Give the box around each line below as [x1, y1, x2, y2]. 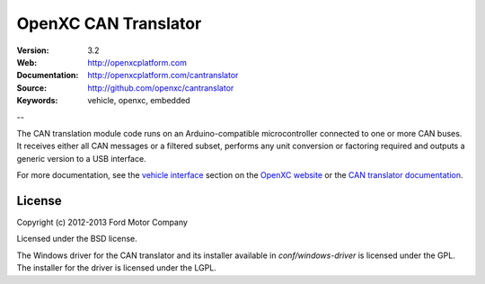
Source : [16, 82, 48, 93]
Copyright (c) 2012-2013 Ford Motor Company [16, 217, 189, 227]
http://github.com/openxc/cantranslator [87, 82, 234, 93]
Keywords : [16, 95, 58, 106]
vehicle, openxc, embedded [87, 95, 190, 106]
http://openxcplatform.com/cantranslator [87, 70, 239, 81]
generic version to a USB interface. [16, 153, 147, 164]
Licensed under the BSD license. [16, 234, 138, 244]
